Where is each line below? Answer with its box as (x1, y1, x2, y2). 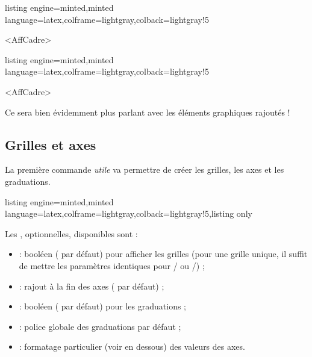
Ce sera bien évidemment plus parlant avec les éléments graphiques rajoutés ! (5, 105, 290, 118)
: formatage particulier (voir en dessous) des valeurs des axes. (19, 340, 245, 353)
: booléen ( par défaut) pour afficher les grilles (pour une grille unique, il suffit (19, 247, 308, 260)
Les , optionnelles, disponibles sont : (5, 227, 138, 240)
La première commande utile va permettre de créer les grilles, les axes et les (5, 163, 284, 176)
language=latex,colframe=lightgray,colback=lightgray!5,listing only (5, 207, 252, 220)
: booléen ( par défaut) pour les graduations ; (19, 300, 186, 312)
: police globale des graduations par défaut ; (19, 320, 181, 332)
